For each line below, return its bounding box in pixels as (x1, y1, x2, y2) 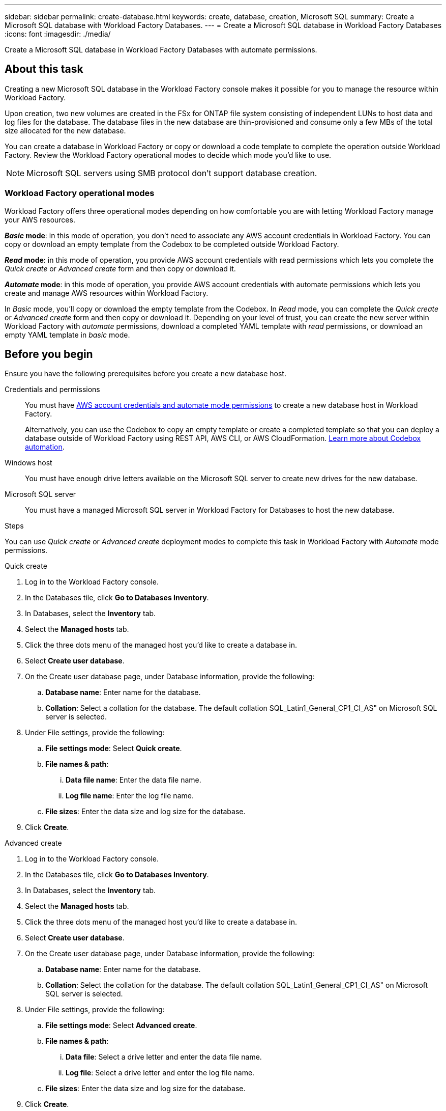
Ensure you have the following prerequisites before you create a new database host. (5, 369, 286, 378)
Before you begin (5, 348, 93, 361)
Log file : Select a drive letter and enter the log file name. (66, 1068, 255, 1077)
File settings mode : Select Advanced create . (45, 1021, 197, 1030)
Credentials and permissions (5, 385, 100, 394)
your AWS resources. (5, 215, 75, 224)
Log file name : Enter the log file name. (66, 791, 194, 800)
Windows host (5, 458, 52, 467)
